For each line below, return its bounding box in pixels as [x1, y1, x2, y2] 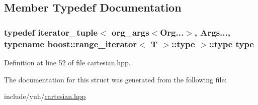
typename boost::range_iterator [4, 37, 137, 50]
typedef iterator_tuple [4, 26, 98, 38]
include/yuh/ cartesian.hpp [4, 91, 86, 101]
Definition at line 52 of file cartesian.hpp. [4, 57, 131, 67]
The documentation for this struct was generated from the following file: [4, 74, 227, 84]
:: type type [209, 37, 254, 50]
